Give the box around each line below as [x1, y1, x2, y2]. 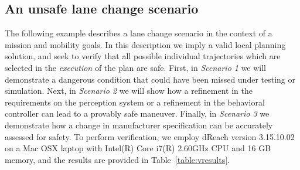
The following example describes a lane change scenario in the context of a [5, 27, 272, 39]
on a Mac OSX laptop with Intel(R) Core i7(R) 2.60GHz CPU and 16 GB [5, 142, 271, 154]
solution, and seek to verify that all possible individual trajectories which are [5, 50, 281, 62]
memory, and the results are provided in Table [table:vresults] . [5, 153, 230, 165]
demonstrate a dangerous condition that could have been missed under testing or [5, 73, 295, 85]
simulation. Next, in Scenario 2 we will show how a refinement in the [5, 84, 253, 97]
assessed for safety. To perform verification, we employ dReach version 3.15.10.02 [5, 130, 295, 142]
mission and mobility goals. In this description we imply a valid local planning [5, 38, 286, 50]
